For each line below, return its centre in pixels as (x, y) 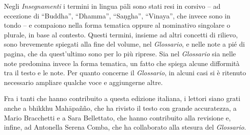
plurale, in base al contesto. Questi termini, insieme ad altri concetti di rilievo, (121, 34)
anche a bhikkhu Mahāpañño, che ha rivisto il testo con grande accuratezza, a (120, 108)
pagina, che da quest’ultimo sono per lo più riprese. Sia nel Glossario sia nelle (120, 53)
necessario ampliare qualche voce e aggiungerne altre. (83, 82)
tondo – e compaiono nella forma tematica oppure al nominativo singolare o (117, 25)
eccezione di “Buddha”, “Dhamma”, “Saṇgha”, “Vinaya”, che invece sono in (117, 15)
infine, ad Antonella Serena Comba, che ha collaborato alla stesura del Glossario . (125, 127)
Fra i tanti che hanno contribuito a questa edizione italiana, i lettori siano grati (122, 98)
